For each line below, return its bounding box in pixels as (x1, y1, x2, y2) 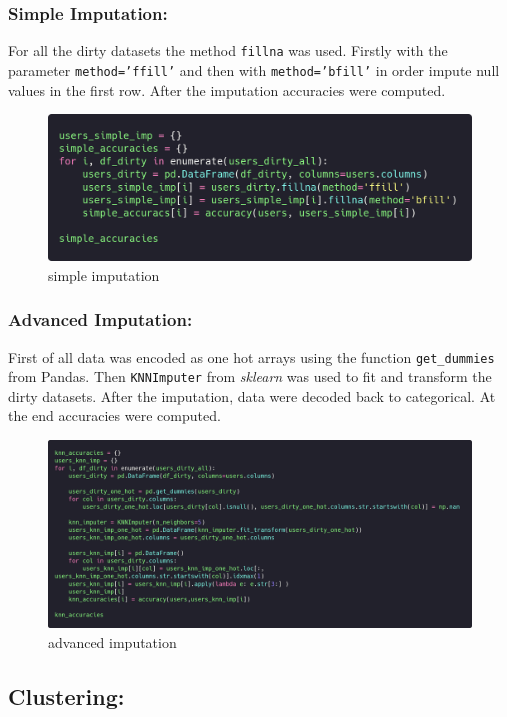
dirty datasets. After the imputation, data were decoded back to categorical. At (8, 385, 496, 406)
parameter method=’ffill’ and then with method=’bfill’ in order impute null (8, 59, 500, 80)
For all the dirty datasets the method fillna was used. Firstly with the (8, 40, 448, 61)
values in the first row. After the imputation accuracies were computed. (8, 79, 446, 100)
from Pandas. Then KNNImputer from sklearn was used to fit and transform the (8, 366, 492, 387)
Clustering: (8, 680, 125, 711)
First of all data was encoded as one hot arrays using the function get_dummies (8, 346, 495, 367)
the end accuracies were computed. (8, 405, 221, 426)
